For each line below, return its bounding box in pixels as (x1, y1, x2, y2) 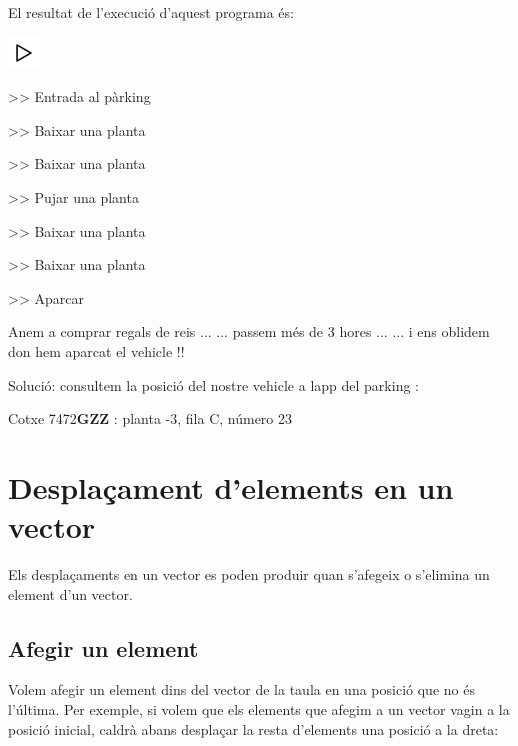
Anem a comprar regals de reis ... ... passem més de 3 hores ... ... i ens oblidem (8, 321, 490, 342)
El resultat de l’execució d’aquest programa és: (8, 2, 294, 22)
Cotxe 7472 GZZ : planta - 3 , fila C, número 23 (8, 408, 293, 429)
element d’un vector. (8, 583, 133, 604)
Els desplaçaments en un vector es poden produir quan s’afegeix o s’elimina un (8, 564, 490, 585)
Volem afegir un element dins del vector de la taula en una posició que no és (8, 679, 475, 700)
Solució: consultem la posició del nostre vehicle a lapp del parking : (8, 374, 419, 395)
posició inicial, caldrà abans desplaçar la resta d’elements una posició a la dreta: (8, 718, 499, 739)
